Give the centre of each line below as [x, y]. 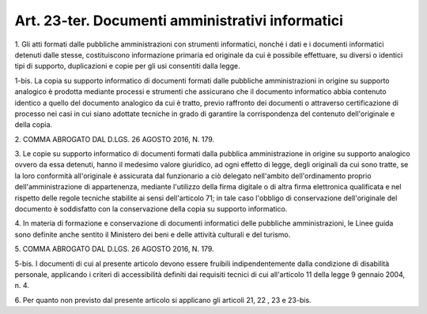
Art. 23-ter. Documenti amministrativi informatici [179, 21]
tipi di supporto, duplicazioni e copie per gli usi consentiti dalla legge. [127, 66]
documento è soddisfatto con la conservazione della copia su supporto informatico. [151, 209]
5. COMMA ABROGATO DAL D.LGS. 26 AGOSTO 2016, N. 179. [114, 249]
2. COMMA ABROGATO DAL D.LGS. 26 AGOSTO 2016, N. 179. [115, 139]
